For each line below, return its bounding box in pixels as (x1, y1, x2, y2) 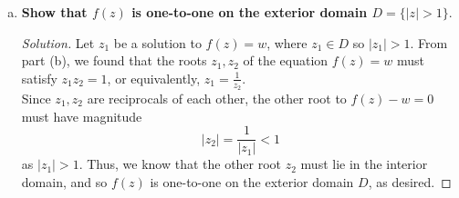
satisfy (21, 68, 57, 87)
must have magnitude (21, 106, 142, 125)
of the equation (243, 51, 329, 70)
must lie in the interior (300, 154, 428, 173)
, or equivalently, (107, 68, 201, 87)
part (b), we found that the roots (21, 51, 207, 70)
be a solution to (113, 33, 202, 52)
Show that (21, 3, 88, 21)
